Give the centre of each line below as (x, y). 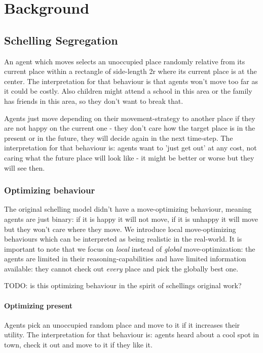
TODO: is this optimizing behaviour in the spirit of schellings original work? (123, 285)
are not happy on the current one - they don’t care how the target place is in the (130, 128)
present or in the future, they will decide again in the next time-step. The (119, 138)
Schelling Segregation (61, 40)
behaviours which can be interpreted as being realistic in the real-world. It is (123, 239)
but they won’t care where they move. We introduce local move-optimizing (120, 229)
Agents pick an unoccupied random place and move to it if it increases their (122, 324)
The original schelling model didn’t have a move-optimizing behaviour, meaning (128, 209)
